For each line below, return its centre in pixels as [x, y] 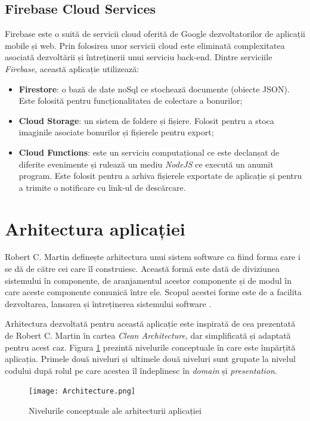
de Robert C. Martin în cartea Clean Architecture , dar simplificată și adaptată [148, 335]
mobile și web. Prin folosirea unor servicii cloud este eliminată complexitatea [145, 45]
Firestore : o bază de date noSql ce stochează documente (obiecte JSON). [154, 89]
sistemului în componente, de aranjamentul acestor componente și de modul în [148, 280]
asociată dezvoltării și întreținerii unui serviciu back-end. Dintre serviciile [139, 57]
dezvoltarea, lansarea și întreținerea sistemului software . [108, 303]
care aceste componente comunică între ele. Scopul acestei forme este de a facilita [154, 292]
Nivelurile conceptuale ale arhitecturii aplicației [115, 411]
